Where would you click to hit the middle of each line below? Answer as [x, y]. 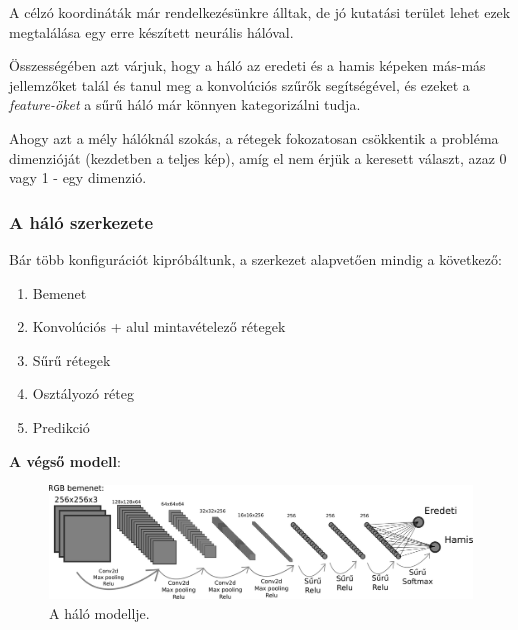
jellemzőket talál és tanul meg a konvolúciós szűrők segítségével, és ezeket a [239, 84]
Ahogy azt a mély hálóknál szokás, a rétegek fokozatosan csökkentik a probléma [254, 137]
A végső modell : [65, 460]
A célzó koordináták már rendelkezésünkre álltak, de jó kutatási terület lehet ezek [260, 12]
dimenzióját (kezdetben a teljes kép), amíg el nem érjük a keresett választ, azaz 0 [258, 157]
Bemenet [59, 292]
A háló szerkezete [81, 221]
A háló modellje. [99, 612]
